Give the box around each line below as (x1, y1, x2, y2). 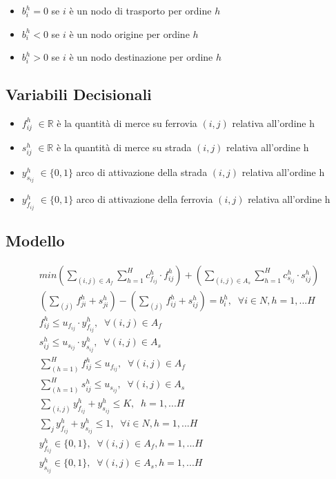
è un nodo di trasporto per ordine (69, 3, 212, 17)
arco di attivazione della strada (76, 164, 208, 179)
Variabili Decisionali (6, 84, 152, 105)
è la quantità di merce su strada (56, 139, 192, 154)
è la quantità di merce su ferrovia (57, 115, 197, 130)
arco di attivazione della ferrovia (76, 192, 213, 206)
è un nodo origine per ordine (69, 26, 190, 41)
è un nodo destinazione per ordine (69, 50, 213, 64)
